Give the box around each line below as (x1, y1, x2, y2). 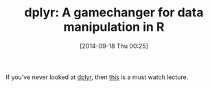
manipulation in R (63, 19, 165, 35)
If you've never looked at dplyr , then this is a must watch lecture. (5, 73, 189, 81)
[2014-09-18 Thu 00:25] (80, 42, 148, 50)
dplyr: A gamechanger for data (24, 5, 204, 20)
